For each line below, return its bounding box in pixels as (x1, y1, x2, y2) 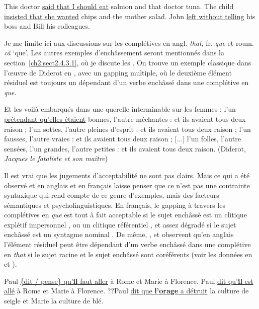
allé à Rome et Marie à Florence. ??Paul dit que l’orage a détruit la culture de (4, 285, 249, 296)
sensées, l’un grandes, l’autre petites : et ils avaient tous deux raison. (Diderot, (4, 143, 246, 153)
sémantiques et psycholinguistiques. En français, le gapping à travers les (4, 199, 225, 210)
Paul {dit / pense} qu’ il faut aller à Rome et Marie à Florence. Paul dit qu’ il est (4, 275, 253, 286)
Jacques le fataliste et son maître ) (4, 153, 108, 164)
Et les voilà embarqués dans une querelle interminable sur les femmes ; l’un (4, 104, 236, 114)
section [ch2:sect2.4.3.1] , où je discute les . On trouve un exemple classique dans (4, 57, 251, 67)
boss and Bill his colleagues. (4, 21, 90, 31)
